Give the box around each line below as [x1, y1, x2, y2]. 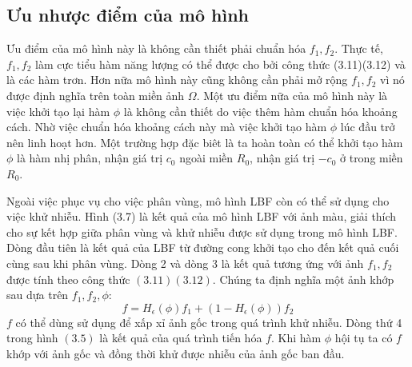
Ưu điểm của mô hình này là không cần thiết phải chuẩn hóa [6, 40, 306, 57]
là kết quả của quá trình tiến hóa [99, 329, 262, 346]
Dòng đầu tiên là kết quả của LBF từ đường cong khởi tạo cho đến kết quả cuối [6, 239, 399, 256]
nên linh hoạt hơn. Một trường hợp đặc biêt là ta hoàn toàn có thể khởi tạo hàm [6, 134, 403, 150]
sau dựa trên [6, 286, 69, 303]
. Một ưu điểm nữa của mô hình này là [196, 86, 388, 103]
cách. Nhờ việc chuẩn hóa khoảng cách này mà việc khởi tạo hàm [6, 118, 327, 135]
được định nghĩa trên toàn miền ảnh [6, 86, 185, 103]
